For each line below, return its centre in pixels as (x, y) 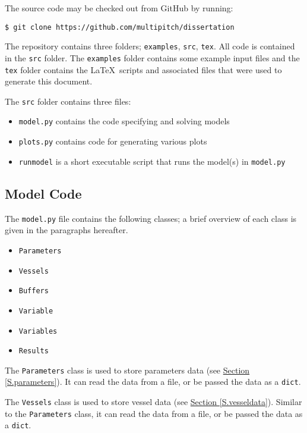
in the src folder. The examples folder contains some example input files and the (152, 57)
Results (34, 351)
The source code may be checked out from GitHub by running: (119, 8)
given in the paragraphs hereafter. (67, 230)
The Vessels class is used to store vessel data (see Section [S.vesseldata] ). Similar (153, 402)
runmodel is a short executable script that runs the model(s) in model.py (152, 161)
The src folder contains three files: (68, 101)
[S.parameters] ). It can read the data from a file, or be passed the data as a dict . (153, 382)
